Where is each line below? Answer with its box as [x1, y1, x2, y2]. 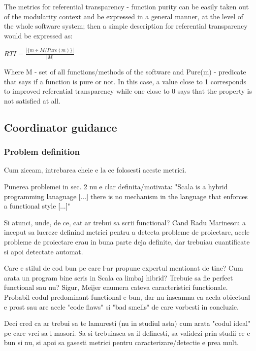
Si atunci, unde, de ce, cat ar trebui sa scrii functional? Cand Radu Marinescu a [4, 217, 246, 227]
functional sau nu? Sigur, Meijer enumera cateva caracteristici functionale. [4, 282, 228, 292]
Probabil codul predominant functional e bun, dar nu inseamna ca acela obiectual [4, 291, 250, 302]
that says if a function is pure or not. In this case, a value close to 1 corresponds [4, 76, 246, 86]
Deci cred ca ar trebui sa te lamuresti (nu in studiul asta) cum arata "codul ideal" [4, 318, 251, 328]
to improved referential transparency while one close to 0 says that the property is [4, 86, 252, 96]
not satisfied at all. [4, 95, 61, 105]
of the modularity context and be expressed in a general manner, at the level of [4, 11, 244, 21]
